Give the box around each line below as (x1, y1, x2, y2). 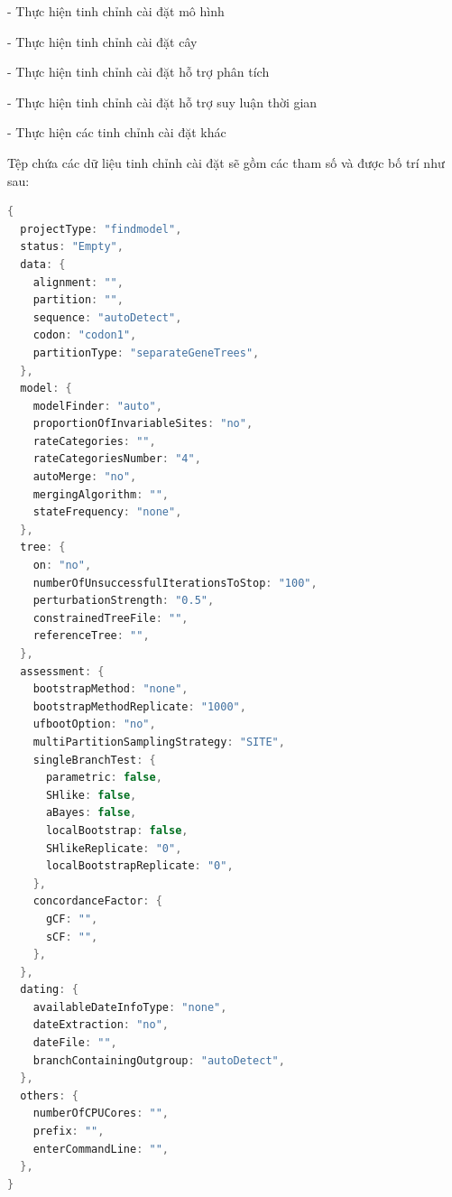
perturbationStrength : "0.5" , (32, 594, 215, 608)
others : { (20, 1089, 78, 1102)
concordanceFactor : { (32, 895, 162, 908)
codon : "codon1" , (32, 329, 137, 342)
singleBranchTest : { (32, 753, 156, 766)
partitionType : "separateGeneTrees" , (32, 346, 260, 359)
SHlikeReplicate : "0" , (45, 841, 182, 855)
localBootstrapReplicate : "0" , (45, 859, 234, 873)
